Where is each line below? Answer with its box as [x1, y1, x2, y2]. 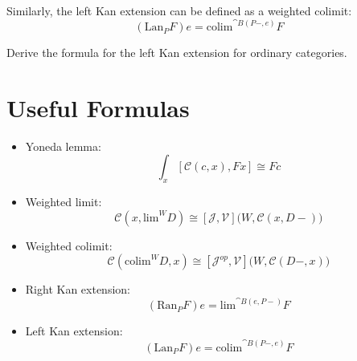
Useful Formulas [6, 91, 190, 124]
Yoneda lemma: [25, 137, 101, 154]
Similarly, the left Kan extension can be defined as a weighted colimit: [6, 2, 352, 18]
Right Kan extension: [25, 281, 130, 298]
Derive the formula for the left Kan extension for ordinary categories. [6, 44, 347, 61]
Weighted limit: [25, 193, 102, 210]
